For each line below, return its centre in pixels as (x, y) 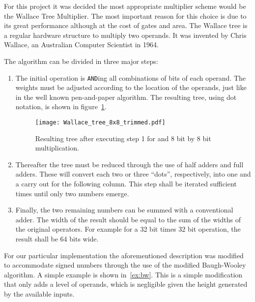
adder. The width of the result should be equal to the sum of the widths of (128, 219)
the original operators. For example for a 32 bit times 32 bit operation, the (128, 229)
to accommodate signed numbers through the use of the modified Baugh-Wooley (125, 265)
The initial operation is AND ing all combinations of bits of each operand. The (131, 77)
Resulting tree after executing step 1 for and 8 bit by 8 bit (123, 138)
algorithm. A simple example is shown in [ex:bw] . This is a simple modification (123, 274)
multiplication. (57, 148)
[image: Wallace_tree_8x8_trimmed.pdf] (100, 122)
